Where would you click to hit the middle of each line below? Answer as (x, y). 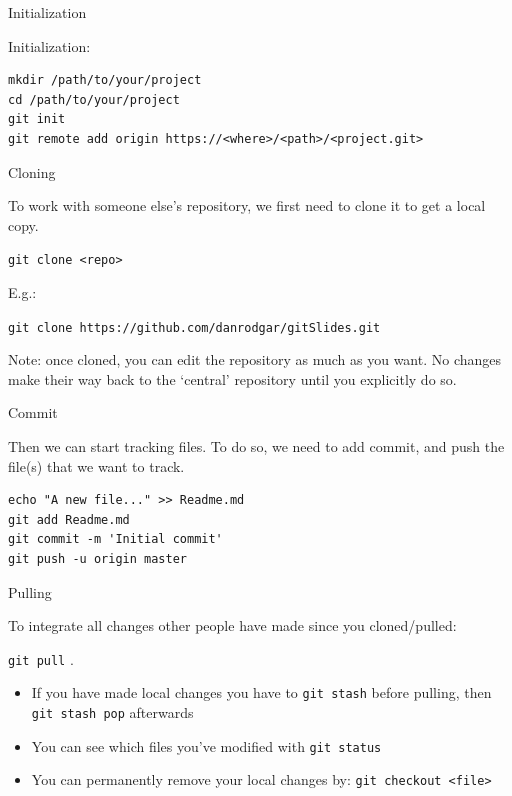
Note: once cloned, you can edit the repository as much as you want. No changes (255, 359)
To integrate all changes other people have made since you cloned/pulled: (232, 625)
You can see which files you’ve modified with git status (206, 745)
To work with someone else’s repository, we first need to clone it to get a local (247, 205)
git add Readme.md (69, 519)
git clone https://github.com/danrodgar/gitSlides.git (194, 327)
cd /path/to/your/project (94, 99)
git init (37, 119)
